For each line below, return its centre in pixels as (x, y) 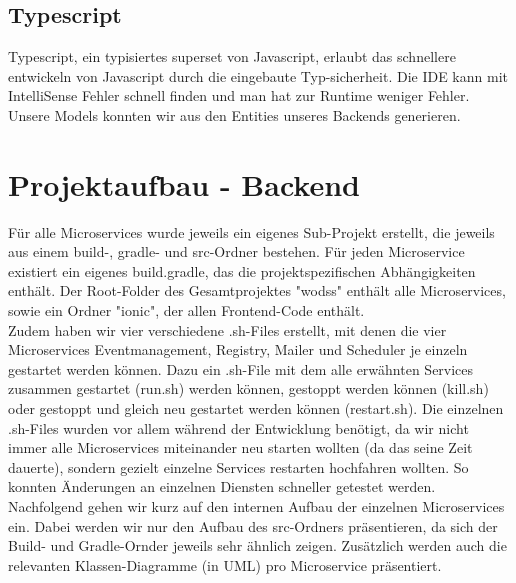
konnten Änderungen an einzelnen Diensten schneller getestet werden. (222, 486)
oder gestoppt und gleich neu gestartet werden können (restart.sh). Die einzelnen (256, 408)
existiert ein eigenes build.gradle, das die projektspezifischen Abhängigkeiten (242, 270)
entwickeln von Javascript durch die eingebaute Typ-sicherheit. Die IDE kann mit (258, 75)
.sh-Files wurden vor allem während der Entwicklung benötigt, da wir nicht (238, 427)
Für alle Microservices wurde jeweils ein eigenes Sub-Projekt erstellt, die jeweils (251, 231)
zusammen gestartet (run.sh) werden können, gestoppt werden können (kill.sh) (248, 388)
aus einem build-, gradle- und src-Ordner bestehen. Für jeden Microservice (236, 251)
